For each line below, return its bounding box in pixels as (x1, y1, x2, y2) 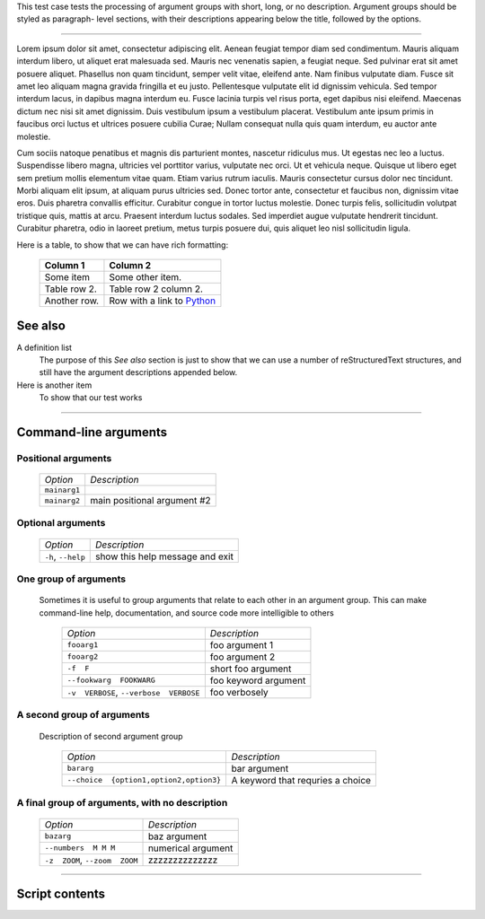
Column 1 (44, 259, 85, 272)
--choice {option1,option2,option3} (66, 775, 222, 785)
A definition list (16, 342, 72, 353)
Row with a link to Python (109, 294, 216, 307)
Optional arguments (16, 517, 106, 530)
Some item (44, 271, 90, 284)
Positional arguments (16, 451, 112, 464)
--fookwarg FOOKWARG (66, 676, 156, 686)
